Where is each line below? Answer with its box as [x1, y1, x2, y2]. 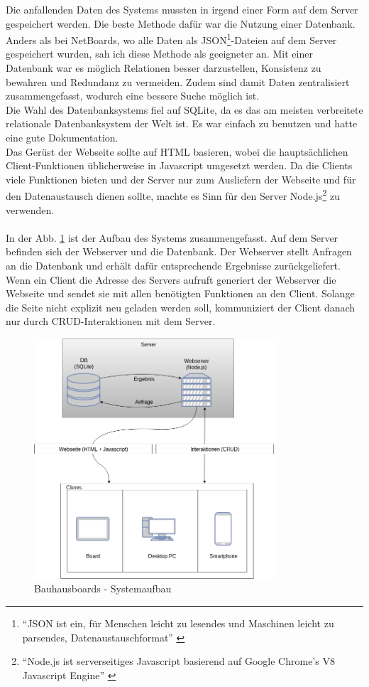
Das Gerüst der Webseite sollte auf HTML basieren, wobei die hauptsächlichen [6, 144, 348, 159]
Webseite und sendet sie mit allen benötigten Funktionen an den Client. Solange [6, 286, 355, 301]
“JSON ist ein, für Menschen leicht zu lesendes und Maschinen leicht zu [22, 615, 334, 630]
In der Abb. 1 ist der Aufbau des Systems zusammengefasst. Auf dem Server [6, 230, 338, 245]
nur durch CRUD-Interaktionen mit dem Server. [6, 314, 216, 329]
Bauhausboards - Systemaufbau [34, 581, 172, 596]
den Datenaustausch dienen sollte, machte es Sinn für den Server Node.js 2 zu [6, 186, 340, 203]
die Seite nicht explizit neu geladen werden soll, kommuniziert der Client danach [6, 299, 356, 314]
